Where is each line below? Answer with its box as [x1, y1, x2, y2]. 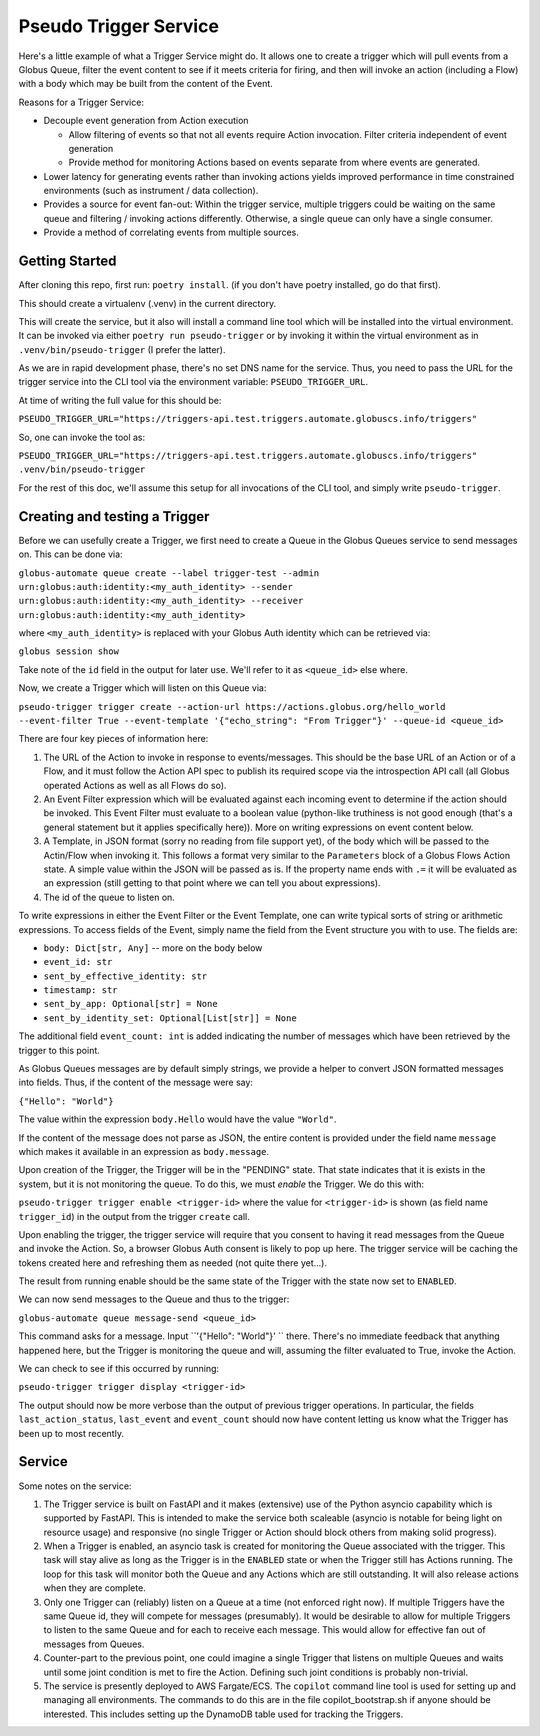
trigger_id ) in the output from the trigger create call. [18, 1210, 250, 1222]
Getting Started [18, 253, 117, 270]
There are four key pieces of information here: [18, 733, 209, 745]
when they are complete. [43, 1582, 147, 1594]
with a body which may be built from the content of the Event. [18, 78, 274, 90]
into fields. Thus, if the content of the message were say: [18, 1076, 254, 1089]
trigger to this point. [18, 1044, 100, 1056]
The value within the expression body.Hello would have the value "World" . [18, 1113, 337, 1125]
